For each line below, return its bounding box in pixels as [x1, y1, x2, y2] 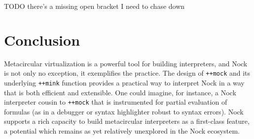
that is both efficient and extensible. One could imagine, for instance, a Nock [4, 87, 236, 97]
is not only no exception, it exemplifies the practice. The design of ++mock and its [4, 68, 251, 78]
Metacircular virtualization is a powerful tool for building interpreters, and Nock [4, 58, 248, 68]
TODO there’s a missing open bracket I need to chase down [4, 1, 185, 11]
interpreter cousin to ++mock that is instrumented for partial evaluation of [4, 97, 227, 107]
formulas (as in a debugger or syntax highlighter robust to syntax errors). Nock [4, 106, 244, 116]
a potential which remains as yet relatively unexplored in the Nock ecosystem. [4, 126, 240, 136]
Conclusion [4, 29, 80, 50]
